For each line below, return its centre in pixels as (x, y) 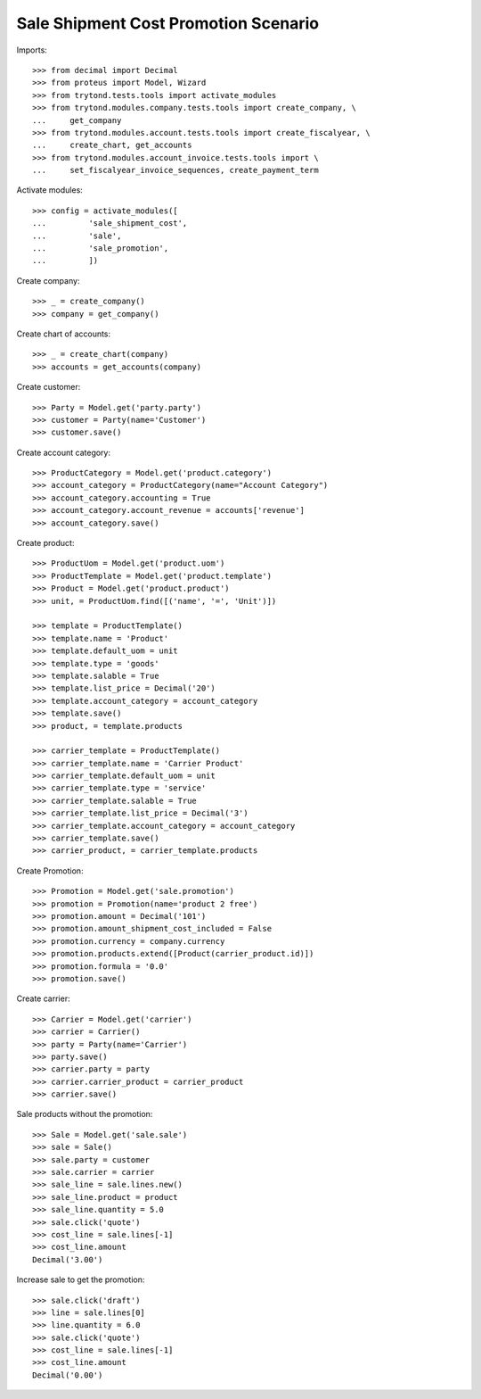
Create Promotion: (50, 871)
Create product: (45, 543)
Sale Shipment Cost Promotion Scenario (168, 23)
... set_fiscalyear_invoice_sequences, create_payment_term (176, 170)
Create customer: (49, 387)
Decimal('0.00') (68, 1375)
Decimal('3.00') (68, 1259)
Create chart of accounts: (64, 334)
